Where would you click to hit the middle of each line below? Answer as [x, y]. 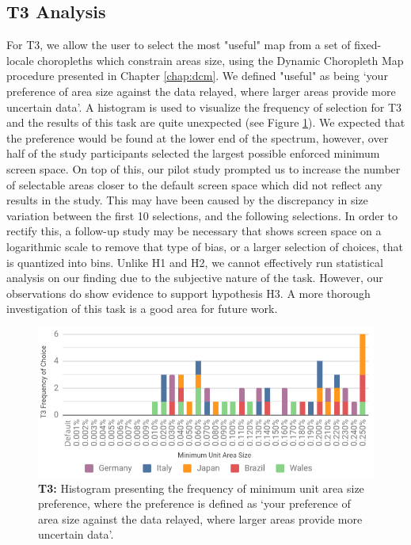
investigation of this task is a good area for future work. [142, 309]
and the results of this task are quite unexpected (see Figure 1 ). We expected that [206, 122]
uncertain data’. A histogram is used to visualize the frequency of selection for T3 [204, 107]
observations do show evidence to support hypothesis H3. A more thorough [188, 293]
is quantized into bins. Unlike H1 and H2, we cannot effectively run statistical [195, 262]
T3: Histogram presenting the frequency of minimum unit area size [201, 488]
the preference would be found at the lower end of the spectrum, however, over [198, 137]
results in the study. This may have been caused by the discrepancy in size [187, 200]
